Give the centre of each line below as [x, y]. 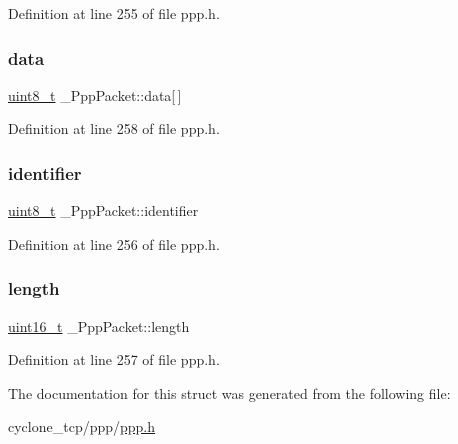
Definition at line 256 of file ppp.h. [114, 243]
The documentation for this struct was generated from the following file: [229, 392]
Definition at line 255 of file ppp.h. [114, 13]
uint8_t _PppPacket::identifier [103, 210]
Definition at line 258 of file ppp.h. [114, 128]
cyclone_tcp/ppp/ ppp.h [82, 426]
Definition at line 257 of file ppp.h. [114, 359]
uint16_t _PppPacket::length [99, 325]
